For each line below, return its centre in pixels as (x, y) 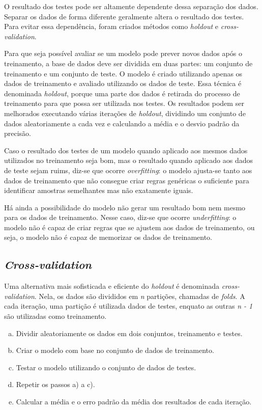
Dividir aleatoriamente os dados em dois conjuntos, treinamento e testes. (129, 333)
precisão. (18, 133)
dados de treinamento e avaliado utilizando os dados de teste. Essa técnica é (123, 83)
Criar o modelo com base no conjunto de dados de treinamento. (115, 350)
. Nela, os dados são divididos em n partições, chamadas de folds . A (140, 296)
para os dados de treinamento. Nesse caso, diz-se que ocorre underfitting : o (120, 217)
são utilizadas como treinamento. (55, 316)
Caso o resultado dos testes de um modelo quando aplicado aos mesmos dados (126, 150)
